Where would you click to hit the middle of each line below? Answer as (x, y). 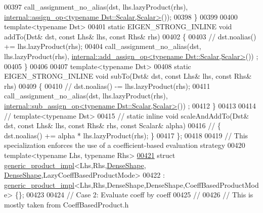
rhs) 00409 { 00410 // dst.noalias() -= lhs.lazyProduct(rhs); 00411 (107, 86)
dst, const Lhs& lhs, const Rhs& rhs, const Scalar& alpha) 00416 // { (113, 125)
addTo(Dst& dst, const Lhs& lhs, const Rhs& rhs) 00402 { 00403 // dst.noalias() (130, 36)
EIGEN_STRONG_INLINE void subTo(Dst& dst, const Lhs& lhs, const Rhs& (128, 76)
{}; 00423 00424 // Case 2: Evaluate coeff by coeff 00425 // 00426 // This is (134, 195)
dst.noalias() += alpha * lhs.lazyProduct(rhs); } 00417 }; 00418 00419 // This (126, 135)
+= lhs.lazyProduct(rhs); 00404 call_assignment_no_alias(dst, (103, 46)
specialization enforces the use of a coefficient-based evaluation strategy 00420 (125, 145)
